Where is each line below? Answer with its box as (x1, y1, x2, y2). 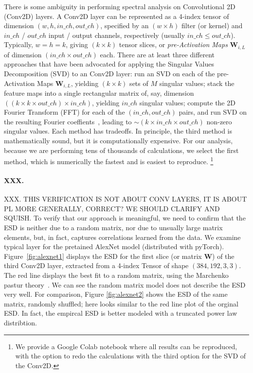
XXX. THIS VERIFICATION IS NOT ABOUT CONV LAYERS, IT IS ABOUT (4, 194, 247, 204)
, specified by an (100, 20, 149, 31)
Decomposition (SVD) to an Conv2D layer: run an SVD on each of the (4, 68, 215, 79)
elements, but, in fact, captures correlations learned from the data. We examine (4, 232, 241, 242)
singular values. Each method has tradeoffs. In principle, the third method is (4, 126, 232, 136)
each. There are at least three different (100, 49, 215, 59)
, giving (66, 39, 88, 50)
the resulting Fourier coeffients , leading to (4, 116, 132, 126)
